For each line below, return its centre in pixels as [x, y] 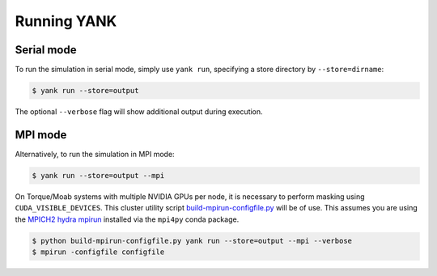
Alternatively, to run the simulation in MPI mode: [95, 154]
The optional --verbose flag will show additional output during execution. [139, 112]
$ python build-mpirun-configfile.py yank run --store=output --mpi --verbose [192, 240]
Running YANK [66, 21]
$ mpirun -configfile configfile [98, 252]
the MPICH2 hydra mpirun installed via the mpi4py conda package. [127, 219]
